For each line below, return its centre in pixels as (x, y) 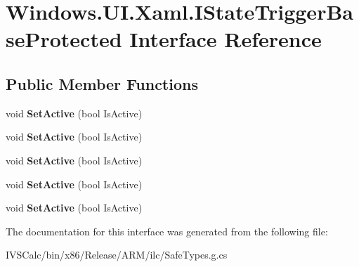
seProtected (64, 39)
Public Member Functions (102, 83)
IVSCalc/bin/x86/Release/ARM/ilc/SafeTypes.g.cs (117, 255)
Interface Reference (226, 39)
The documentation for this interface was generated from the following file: (167, 231)
